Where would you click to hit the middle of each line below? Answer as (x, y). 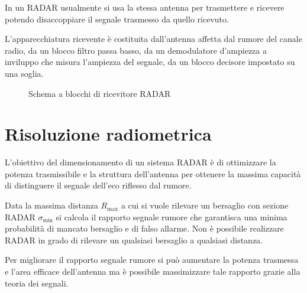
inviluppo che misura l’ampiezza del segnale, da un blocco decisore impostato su (150, 62)
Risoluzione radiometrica (108, 134)
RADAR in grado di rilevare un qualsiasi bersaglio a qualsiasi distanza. (134, 240)
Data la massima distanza (51, 205)
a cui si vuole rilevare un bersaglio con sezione (205, 205)
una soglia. (24, 73)
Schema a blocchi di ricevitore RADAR (100, 93)
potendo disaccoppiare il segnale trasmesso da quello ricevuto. (117, 19)
